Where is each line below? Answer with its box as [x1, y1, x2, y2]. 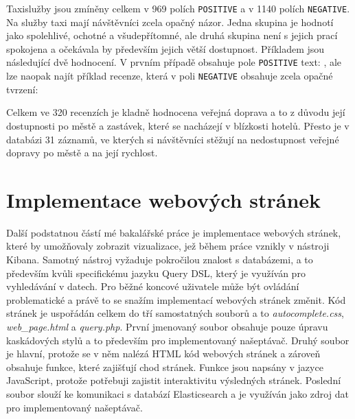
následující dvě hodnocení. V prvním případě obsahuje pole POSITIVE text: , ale [6, 55, 342, 69]
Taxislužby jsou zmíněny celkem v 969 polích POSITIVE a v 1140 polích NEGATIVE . [6, 1, 350, 15]
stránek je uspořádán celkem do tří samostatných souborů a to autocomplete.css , [6, 306, 344, 320]
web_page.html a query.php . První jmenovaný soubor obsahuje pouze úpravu [6, 320, 328, 333]
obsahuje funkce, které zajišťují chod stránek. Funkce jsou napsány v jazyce [6, 359, 323, 374]
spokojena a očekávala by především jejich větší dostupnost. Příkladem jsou [6, 41, 325, 56]
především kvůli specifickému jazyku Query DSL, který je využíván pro [6, 265, 306, 280]
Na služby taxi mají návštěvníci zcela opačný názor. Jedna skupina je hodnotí [6, 14, 334, 29]
